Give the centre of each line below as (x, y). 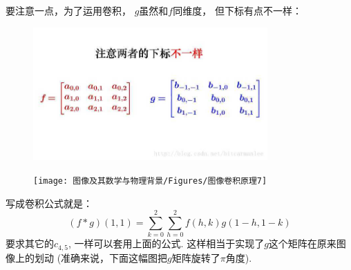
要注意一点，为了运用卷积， (68, 10)
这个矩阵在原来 (302, 243)
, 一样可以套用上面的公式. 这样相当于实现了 (167, 243)
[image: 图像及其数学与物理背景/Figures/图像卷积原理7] (150, 181)
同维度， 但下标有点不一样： (237, 10)
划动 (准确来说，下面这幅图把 (101, 257)
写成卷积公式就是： (49, 203)
